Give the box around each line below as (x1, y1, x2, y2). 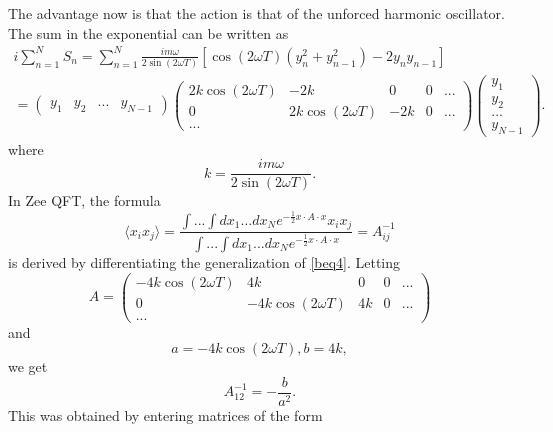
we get (8, 356, 48, 377)
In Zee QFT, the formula (8, 190, 161, 211)
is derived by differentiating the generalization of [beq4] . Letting (8, 251, 401, 272)
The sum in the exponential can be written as (8, 22, 289, 43)
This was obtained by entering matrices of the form (8, 404, 323, 425)
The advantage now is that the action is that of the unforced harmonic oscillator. (8, 3, 505, 23)
